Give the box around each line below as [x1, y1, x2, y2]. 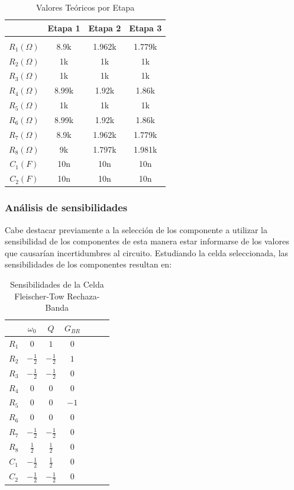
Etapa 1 [47, 21, 80, 34]
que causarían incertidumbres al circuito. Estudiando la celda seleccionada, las [5, 246, 289, 259]
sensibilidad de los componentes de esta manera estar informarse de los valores [5, 235, 289, 247]
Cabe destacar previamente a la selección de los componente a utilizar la [5, 223, 268, 236]
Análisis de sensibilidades [5, 200, 128, 215]
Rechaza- [67, 289, 100, 302]
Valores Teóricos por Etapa [36, 1, 135, 13]
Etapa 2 [88, 21, 121, 34]
